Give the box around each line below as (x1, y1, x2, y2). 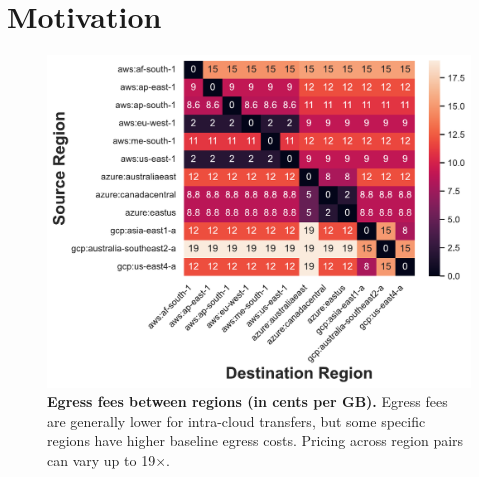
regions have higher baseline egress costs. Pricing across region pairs (47, 430, 464, 451)
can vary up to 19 (47, 449, 156, 470)
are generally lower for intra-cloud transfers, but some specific (47, 410, 426, 431)
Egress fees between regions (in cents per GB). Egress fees (47, 391, 448, 412)
